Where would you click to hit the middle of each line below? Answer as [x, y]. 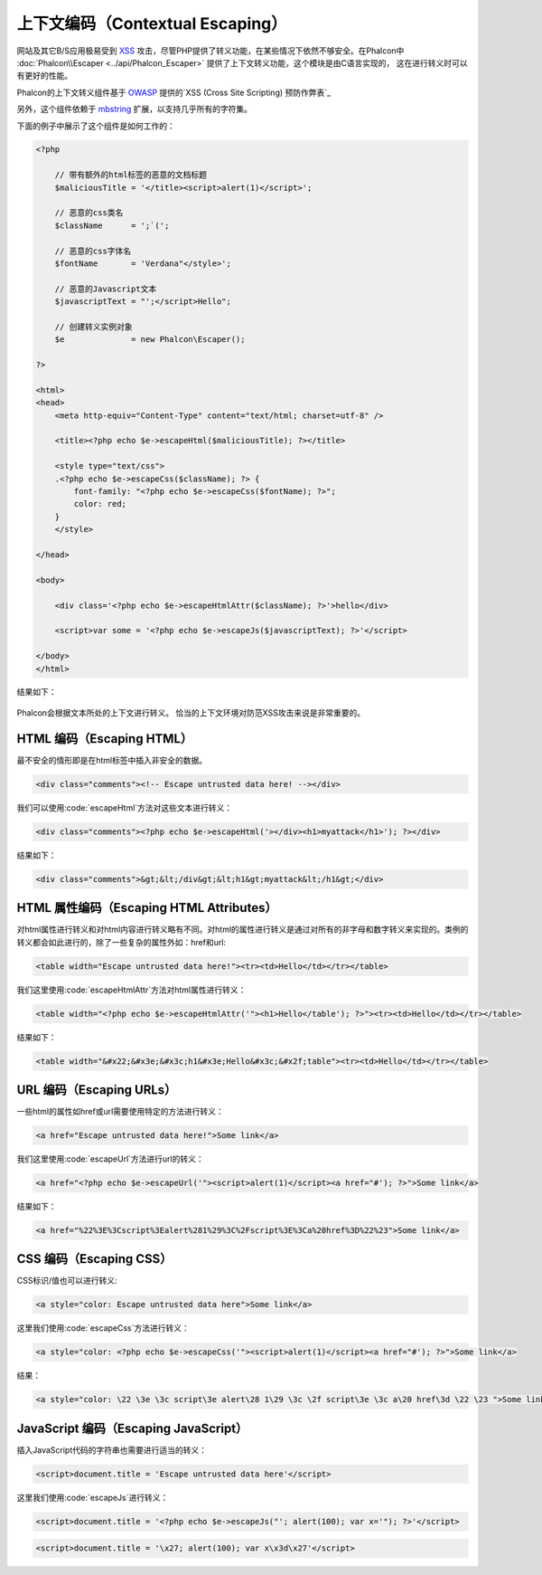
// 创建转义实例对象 [93, 327]
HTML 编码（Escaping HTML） [105, 739]
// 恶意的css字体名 [93, 251]
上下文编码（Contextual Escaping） [152, 24]
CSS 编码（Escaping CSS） [94, 1259]
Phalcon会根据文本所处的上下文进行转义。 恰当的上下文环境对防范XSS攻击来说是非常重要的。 [191, 712]
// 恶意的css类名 [89, 213]
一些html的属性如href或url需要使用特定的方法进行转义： [121, 1112]
